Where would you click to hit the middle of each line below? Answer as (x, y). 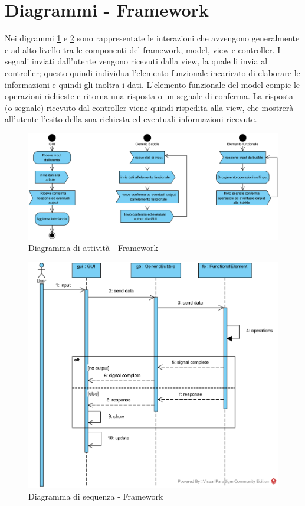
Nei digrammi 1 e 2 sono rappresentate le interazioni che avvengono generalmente (152, 38)
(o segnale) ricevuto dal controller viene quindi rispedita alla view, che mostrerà (149, 107)
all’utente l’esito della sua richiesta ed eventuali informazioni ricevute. (131, 119)
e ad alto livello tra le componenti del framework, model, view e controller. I (143, 49)
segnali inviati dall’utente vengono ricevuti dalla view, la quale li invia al (136, 61)
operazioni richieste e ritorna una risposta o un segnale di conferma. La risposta (149, 96)
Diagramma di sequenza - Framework (96, 496)
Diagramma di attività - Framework (93, 248)
